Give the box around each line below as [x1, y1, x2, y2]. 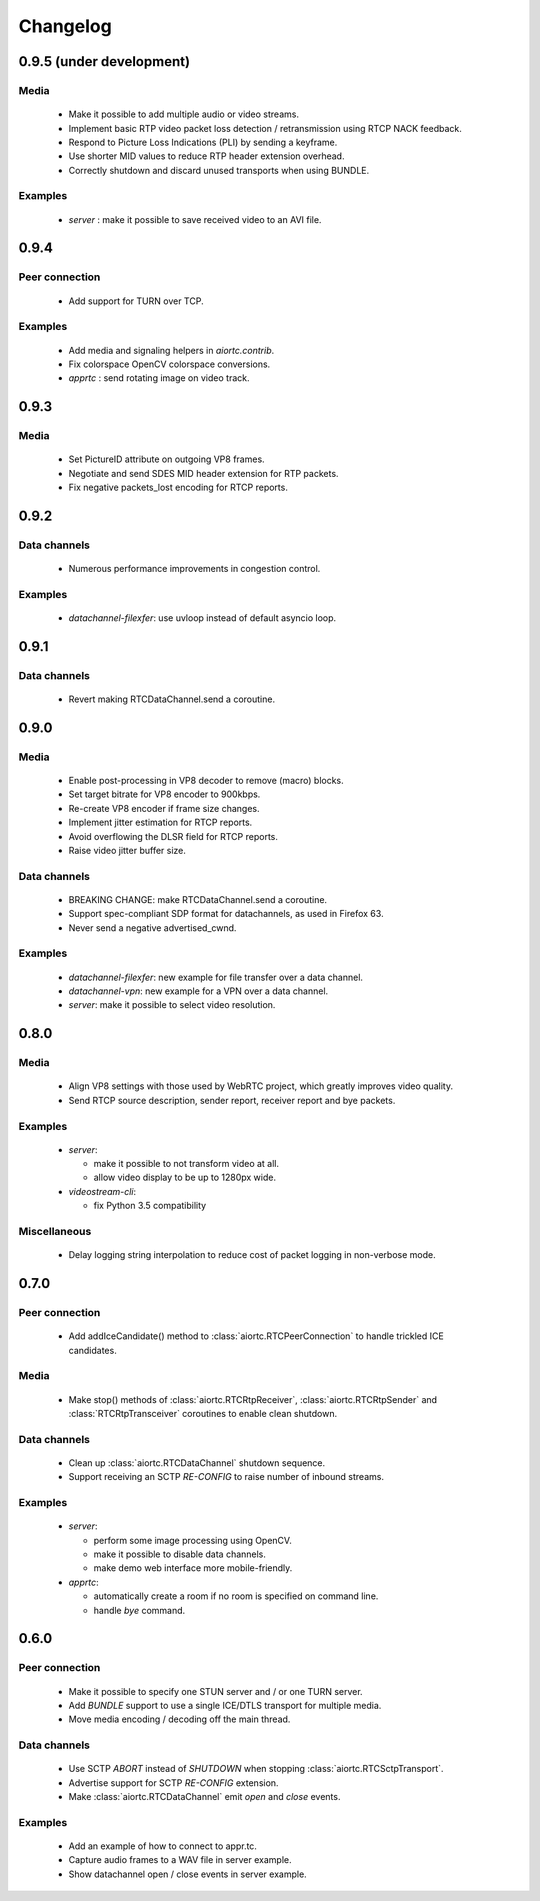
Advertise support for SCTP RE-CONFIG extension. [68, 1776, 279, 1789]
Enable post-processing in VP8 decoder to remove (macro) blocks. [68, 774, 344, 786]
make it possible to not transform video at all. [93, 1158, 280, 1170]
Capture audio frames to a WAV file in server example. [68, 1854, 292, 1866]
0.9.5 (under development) [18, 53, 190, 70]
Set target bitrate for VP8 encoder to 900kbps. [68, 788, 261, 800]
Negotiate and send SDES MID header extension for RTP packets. [68, 467, 339, 479]
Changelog [18, 15, 112, 37]
